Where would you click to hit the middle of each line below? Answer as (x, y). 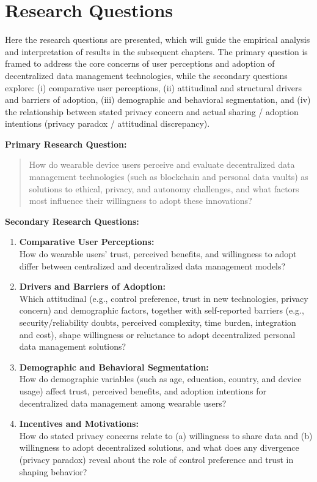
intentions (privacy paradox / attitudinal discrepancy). (107, 123)
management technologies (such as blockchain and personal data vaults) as (169, 177)
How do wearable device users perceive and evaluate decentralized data (162, 164)
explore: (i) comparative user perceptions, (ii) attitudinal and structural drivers (154, 87)
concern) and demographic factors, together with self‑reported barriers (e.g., (162, 310)
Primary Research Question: (66, 144)
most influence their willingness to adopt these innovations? (140, 201)
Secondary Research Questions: (72, 221)
